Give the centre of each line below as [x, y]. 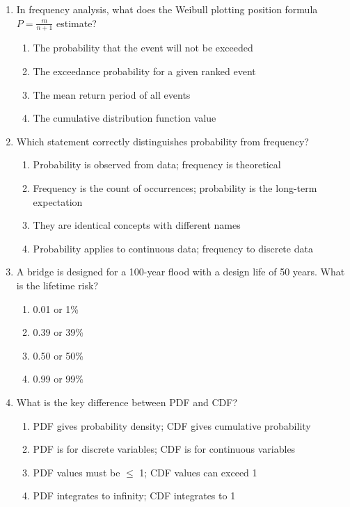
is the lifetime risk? [57, 285]
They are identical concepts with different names [137, 225]
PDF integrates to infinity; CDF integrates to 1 [134, 496]
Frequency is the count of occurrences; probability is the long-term [175, 187]
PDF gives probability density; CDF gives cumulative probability [172, 425]
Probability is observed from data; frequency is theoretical [157, 164]
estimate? [76, 23]
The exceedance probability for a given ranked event [144, 71]
